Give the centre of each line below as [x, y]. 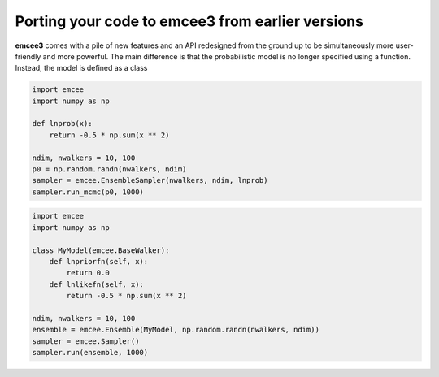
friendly [28, 56]
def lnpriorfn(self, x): [99, 261]
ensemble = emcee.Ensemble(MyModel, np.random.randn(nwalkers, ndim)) [176, 330]
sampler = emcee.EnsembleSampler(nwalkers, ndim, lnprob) [150, 180]
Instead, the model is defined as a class [81, 68]
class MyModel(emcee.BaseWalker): [101, 250]
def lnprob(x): [62, 123]
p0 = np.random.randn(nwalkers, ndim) [109, 169]
